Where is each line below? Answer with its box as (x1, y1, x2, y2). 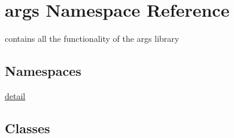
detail (5, 89, 26, 102)
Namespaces (5, 62, 81, 80)
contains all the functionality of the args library (5, 32, 180, 45)
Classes (5, 118, 50, 137)
